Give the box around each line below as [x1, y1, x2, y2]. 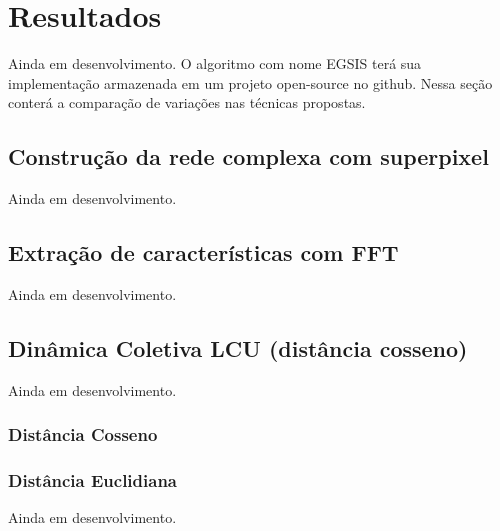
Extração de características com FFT [8, 237, 399, 268]
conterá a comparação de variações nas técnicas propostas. [8, 92, 366, 113]
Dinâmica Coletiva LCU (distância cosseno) [8, 332, 468, 363]
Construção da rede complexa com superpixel [8, 141, 489, 172]
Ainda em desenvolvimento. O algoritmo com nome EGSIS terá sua [8, 53, 422, 74]
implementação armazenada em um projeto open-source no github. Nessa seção [8, 72, 493, 93]
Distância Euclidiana [8, 468, 178, 493]
